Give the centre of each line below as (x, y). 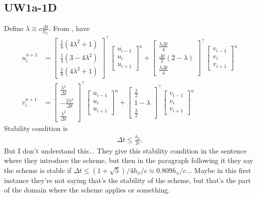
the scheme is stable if (38, 170)
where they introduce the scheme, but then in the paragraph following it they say (129, 160)
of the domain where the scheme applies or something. (87, 190)
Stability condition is (36, 128)
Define (14, 28)
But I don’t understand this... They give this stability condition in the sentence (125, 150)
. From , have (69, 28)
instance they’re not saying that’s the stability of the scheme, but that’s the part (128, 180)
